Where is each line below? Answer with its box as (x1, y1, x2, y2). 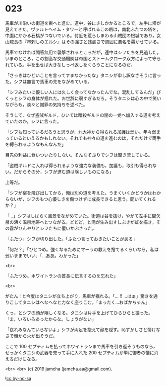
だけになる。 (13, 356, 40, 362)
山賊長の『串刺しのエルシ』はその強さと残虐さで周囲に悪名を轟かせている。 (5, 38, 162, 45)
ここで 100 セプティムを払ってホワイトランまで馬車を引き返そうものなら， (5, 343, 158, 349)
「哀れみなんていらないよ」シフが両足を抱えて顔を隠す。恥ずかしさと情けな (5, 326, 161, 332)
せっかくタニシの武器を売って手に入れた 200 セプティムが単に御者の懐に (5, 349, 155, 356)
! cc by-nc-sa (5, 375, 31, 381)
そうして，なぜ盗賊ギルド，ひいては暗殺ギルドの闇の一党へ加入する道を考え (5, 112, 161, 118)
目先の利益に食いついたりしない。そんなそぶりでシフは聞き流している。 (5, 152, 153, 158)
